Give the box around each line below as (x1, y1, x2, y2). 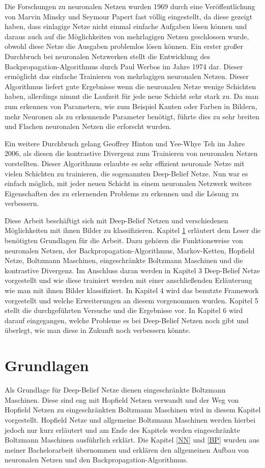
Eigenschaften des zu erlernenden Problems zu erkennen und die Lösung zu (5, 188, 239, 198)
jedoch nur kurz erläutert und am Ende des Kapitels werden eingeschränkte (5, 424, 240, 435)
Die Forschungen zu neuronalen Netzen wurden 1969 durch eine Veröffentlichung (5, 1, 255, 11)
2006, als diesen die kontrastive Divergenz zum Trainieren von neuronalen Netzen (5, 148, 258, 159)
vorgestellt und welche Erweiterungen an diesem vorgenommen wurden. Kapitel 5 (5, 295, 258, 305)
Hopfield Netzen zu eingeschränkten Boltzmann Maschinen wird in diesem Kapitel (5, 404, 261, 415)
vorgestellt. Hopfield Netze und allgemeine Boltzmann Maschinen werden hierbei (5, 414, 256, 425)
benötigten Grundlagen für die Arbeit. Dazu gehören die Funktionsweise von (5, 235, 243, 246)
